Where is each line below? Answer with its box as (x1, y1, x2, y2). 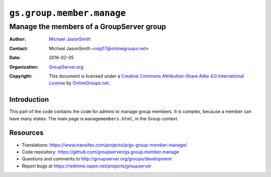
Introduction (9, 95, 49, 104)
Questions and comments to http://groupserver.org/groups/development (22, 156, 172, 162)
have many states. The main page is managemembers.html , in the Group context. (9, 115, 179, 121)
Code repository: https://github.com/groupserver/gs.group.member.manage (22, 148, 179, 155)
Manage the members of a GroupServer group (9, 22, 167, 31)
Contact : (9, 45, 29, 51)
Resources (9, 128, 44, 137)
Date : (9, 55, 21, 61)
